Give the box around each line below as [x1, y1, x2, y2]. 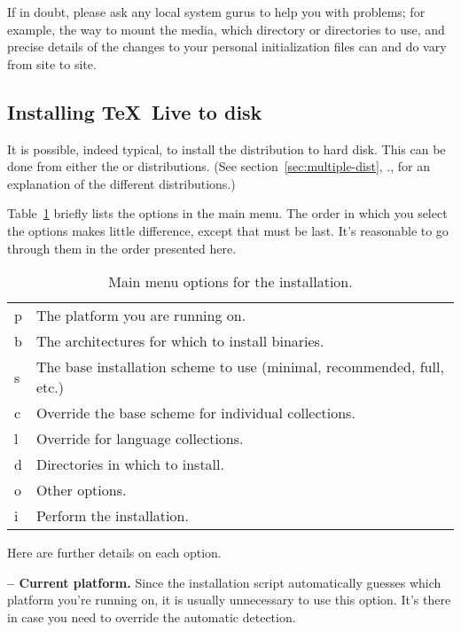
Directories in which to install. [35, 454, 224, 475]
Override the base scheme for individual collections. [35, 402, 356, 424]
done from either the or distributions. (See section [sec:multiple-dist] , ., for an [7, 157, 431, 176]
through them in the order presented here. [7, 238, 237, 257]
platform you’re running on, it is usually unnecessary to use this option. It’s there [7, 590, 451, 609]
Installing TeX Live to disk [7, 98, 262, 125]
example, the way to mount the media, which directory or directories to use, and [7, 20, 445, 38]
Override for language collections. [35, 428, 244, 449]
